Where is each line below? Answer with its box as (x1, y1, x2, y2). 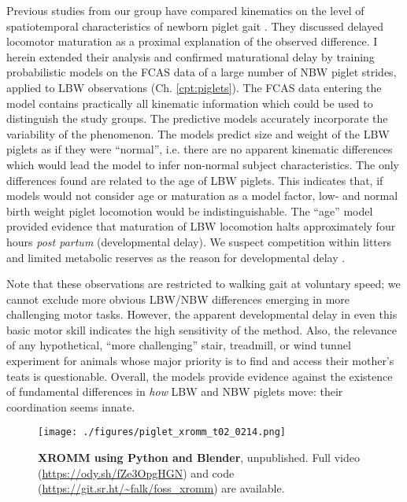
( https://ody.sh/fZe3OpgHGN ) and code (38, 464, 235, 481)
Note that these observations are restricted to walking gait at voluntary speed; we (6, 275, 401, 292)
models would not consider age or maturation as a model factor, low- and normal (6, 187, 398, 204)
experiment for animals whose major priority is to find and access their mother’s (6, 353, 394, 369)
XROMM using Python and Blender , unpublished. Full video (38, 449, 360, 466)
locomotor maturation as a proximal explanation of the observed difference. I (6, 33, 378, 50)
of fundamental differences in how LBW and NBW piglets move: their (6, 383, 343, 400)
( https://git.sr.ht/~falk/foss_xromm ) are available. (38, 480, 285, 496)
